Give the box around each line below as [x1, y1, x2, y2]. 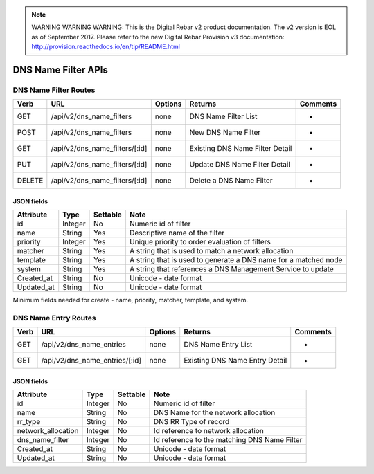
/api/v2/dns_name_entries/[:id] [41, 356, 142, 365]
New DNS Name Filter [189, 128, 261, 138]
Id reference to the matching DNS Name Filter [153, 435, 303, 445]
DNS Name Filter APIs [12, 64, 109, 75]
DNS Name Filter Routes [12, 85, 96, 95]
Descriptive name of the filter [129, 228, 225, 238]
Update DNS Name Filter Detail [189, 160, 290, 170]
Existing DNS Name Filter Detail [189, 144, 292, 154]
